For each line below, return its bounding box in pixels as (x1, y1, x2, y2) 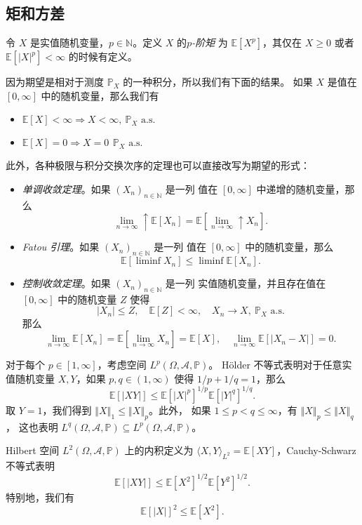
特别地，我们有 (6, 490, 74, 505)
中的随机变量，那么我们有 (41, 88, 159, 102)
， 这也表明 (6, 419, 58, 434)
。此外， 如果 (149, 402, 211, 417)
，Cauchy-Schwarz (276, 443, 356, 458)
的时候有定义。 (68, 49, 138, 64)
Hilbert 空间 (6, 443, 60, 458)
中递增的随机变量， (256, 181, 345, 196)
